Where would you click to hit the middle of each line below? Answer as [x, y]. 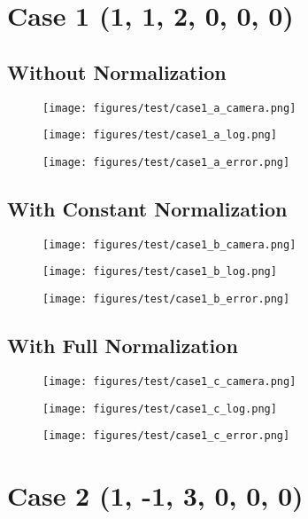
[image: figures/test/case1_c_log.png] [160, 409]
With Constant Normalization [147, 208]
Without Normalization [117, 71]
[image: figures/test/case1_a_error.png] [166, 162]
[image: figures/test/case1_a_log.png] [160, 135]
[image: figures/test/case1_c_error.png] [166, 436]
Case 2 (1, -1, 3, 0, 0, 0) [155, 495]
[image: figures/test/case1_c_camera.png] [169, 381]
